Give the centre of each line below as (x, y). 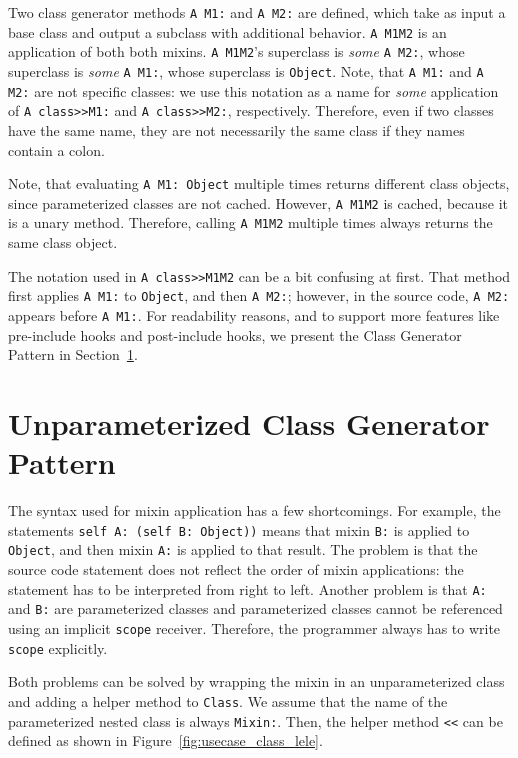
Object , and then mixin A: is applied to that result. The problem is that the (243, 549)
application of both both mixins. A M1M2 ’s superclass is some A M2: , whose (236, 51)
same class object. (63, 242)
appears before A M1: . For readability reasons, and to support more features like (254, 315)
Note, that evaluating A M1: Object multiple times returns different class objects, (259, 183)
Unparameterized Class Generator (249, 423)
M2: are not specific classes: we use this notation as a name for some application (253, 90)
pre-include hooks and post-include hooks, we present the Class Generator (235, 334)
